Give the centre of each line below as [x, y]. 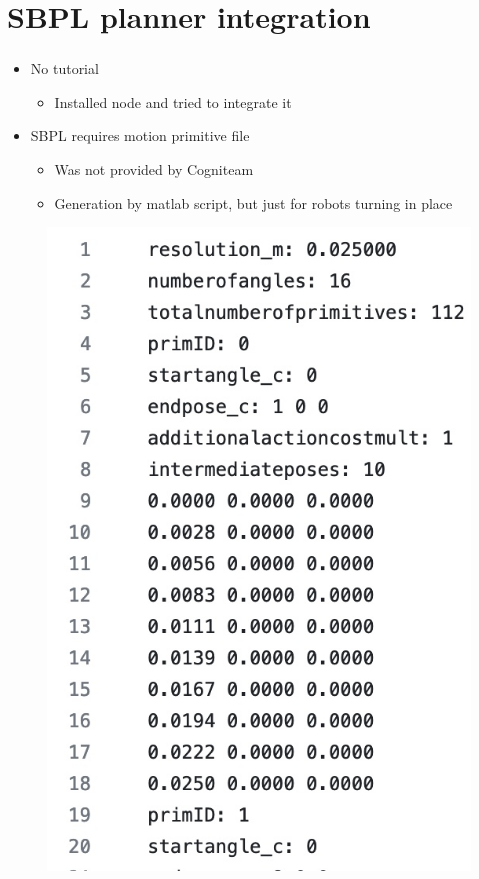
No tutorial [64, 68]
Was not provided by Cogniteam [154, 169]
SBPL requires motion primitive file [140, 135]
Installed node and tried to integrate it [173, 101]
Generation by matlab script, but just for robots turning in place [253, 202]
